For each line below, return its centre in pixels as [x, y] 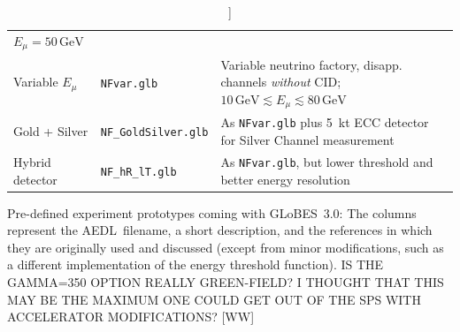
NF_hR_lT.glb [138, 172]
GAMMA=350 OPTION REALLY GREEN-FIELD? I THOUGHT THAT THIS [226, 282]
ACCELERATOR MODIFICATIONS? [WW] [131, 317]
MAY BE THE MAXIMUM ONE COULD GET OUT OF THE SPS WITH [214, 299]
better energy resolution [285, 179]
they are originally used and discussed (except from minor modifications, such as [226, 247]
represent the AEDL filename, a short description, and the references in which [220, 230]
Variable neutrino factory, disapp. [311, 64]
